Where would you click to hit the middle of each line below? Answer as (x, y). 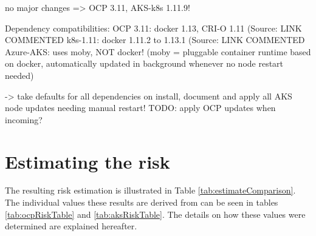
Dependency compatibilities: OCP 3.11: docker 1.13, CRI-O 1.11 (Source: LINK (153, 28)
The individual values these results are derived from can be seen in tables (142, 202)
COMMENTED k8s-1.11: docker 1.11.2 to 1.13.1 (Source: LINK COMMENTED (155, 40)
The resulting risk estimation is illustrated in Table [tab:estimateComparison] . (150, 190)
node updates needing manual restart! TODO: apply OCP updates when (140, 108)
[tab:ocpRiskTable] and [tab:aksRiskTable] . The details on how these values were (155, 214)
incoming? (24, 119)
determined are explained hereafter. (71, 226)
